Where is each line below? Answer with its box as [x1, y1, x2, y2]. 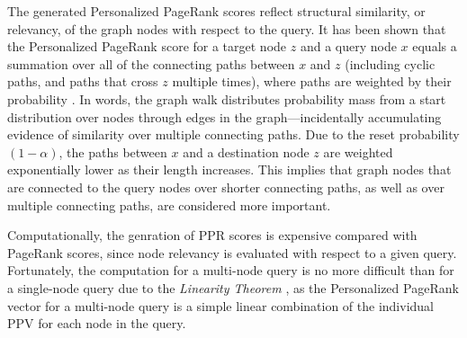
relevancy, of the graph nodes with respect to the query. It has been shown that [7, 19, 446, 38]
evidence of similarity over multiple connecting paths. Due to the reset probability [7, 125, 460, 144]
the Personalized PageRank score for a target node [7, 37, 287, 56]
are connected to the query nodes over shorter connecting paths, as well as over [7, 177, 445, 196]
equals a [412, 37, 457, 56]
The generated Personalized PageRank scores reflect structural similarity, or [7, 2, 426, 20]
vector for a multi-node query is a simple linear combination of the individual [7, 296, 435, 315]
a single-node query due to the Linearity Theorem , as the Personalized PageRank [7, 278, 459, 297]
